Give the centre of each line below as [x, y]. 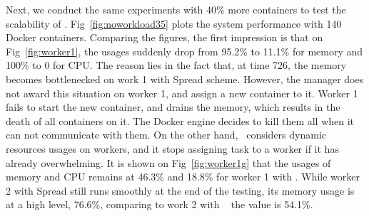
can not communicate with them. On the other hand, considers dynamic [166, 135]
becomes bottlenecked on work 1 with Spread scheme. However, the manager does [185, 79]
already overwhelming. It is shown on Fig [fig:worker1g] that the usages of [168, 162]
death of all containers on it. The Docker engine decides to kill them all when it [180, 120]
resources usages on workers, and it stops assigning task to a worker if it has [172, 148]
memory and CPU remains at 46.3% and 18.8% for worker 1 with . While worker [183, 177]
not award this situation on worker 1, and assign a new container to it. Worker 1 [182, 93]
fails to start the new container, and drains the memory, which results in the [173, 107]
